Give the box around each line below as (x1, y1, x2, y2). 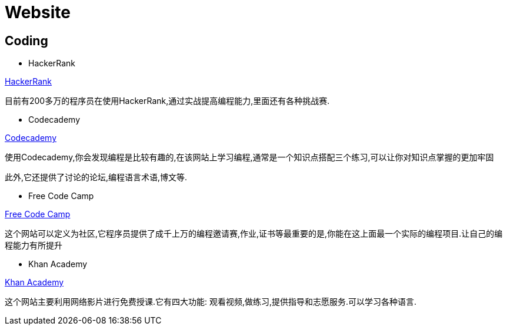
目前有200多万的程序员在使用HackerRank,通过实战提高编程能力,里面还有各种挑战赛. (5, 96, 330, 106)
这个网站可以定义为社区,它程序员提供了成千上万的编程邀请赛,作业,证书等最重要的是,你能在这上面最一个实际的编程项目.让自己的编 (5, 228, 503, 239)
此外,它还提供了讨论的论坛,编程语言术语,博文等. (5, 172, 188, 183)
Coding (5, 33, 48, 48)
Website (5, 2, 71, 22)
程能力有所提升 (5, 240, 62, 251)
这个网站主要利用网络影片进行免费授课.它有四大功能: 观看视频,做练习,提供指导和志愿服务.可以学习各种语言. (5, 297, 417, 307)
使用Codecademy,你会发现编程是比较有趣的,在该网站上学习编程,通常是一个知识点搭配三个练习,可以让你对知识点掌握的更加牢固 (5, 152, 494, 163)
